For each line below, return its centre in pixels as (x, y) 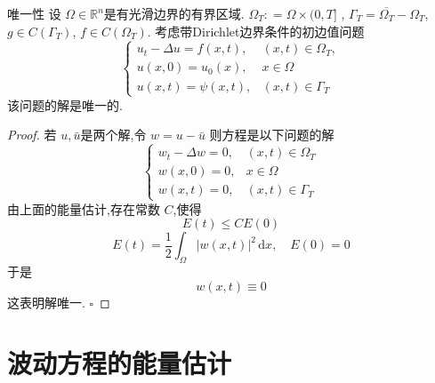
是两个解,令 (113, 135)
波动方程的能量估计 (120, 363)
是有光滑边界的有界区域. (174, 13)
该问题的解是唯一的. (65, 104)
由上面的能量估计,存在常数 (84, 208)
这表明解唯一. (46, 302)
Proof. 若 (32, 135)
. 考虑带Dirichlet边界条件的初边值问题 (256, 31)
